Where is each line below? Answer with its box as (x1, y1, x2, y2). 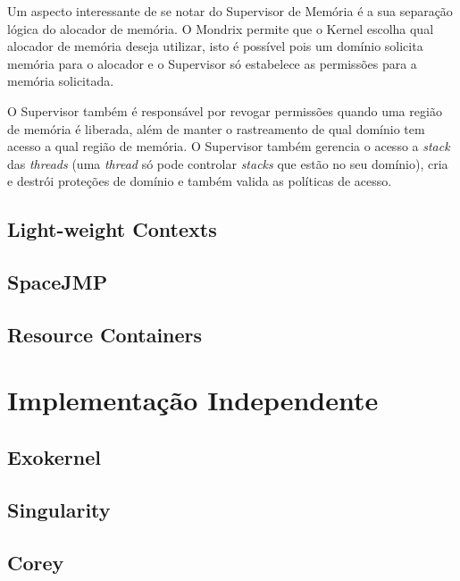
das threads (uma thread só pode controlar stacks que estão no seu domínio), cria (7, 154, 448, 173)
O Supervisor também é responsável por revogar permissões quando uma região (7, 101, 442, 120)
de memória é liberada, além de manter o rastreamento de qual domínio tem (7, 119, 425, 138)
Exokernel (7, 443, 101, 471)
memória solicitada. (7, 72, 114, 90)
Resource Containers (7, 320, 203, 348)
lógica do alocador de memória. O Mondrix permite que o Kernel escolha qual (7, 19, 434, 38)
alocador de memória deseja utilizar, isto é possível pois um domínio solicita (7, 37, 423, 55)
